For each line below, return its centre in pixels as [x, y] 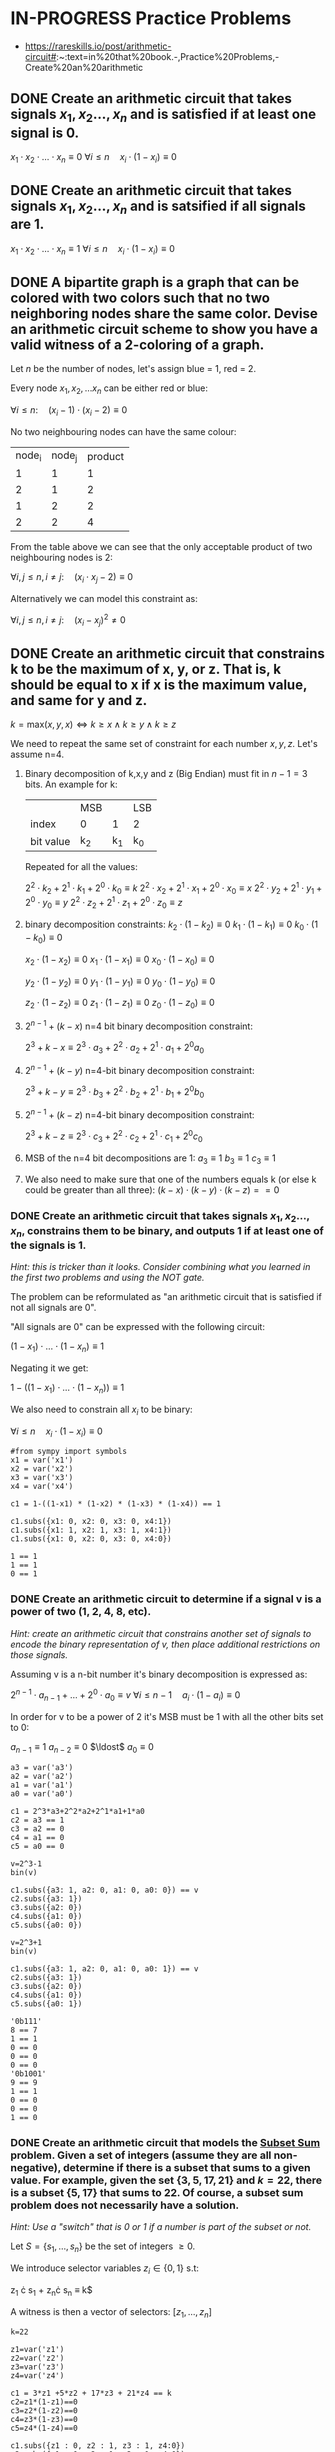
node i [28, 456]
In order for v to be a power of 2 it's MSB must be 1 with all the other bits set [167, 1717]
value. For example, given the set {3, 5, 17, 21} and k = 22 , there [166, 2180]
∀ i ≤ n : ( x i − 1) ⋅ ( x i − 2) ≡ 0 [69, 411]
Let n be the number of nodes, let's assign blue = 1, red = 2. [133, 369]
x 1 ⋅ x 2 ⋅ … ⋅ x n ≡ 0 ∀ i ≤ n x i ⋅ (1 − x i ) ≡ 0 [93, 157]
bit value [50, 841]
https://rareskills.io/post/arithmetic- [98, 46]
